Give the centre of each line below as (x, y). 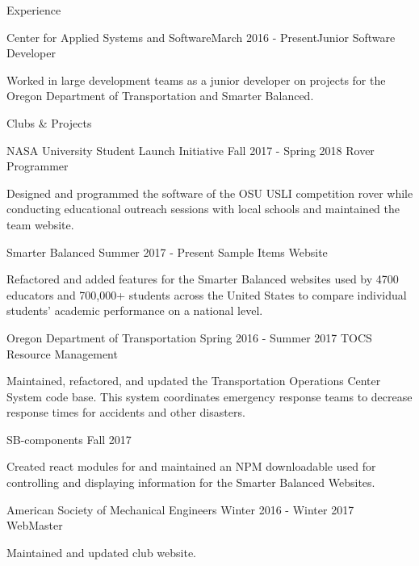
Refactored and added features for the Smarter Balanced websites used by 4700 (203, 279)
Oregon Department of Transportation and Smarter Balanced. (160, 96)
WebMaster (35, 525)
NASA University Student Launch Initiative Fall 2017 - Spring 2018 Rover (191, 150)
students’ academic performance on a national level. (135, 310)
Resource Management (62, 353)
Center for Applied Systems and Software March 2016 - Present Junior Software (201, 37)
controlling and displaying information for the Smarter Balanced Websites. (191, 482)
